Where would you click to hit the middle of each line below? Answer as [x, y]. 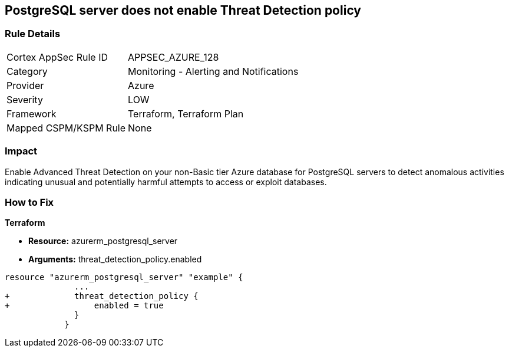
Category [27, 71]
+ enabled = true [84, 306]
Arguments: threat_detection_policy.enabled [115, 259]
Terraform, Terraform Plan [186, 114]
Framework [32, 114]
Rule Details [33, 34]
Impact [21, 151]
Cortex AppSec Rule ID [57, 57]
